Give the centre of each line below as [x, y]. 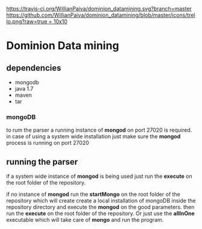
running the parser [42, 162]
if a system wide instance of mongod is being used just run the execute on [99, 176]
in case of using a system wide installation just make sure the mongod [93, 136]
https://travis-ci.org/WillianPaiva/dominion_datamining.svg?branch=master [99, 9]
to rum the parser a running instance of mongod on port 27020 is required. [99, 130]
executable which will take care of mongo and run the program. [85, 220]
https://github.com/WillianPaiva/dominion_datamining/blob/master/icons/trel [101, 15]
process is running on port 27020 [47, 143]
